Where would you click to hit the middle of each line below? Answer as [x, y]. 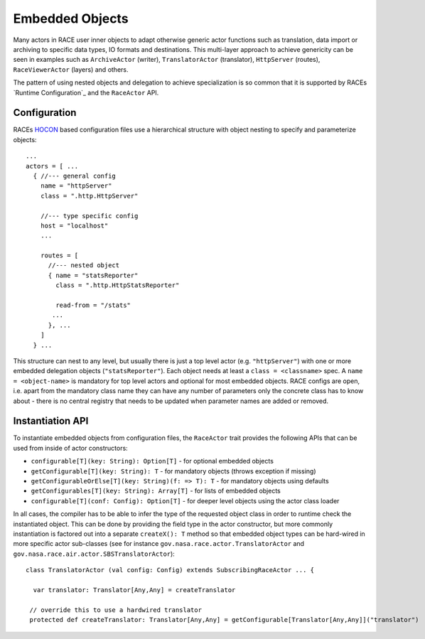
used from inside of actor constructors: [70, 448]
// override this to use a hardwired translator [116, 610]
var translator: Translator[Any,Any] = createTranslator [134, 590]
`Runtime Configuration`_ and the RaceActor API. [86, 92]
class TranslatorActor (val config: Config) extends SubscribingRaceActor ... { [170, 570]
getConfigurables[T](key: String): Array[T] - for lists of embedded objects [156, 491]
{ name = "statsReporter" [93, 275]
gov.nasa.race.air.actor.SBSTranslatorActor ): [94, 554]
